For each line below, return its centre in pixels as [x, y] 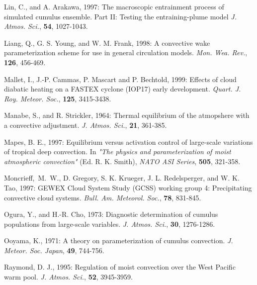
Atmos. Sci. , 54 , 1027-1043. [46, 26]
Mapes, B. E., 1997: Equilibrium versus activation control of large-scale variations [128, 142]
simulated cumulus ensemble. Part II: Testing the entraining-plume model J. [120, 16]
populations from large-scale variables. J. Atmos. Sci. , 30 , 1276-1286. [110, 224]
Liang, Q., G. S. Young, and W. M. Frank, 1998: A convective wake [107, 43]
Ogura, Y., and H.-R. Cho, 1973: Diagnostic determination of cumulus [111, 214]
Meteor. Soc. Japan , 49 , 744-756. [54, 250]
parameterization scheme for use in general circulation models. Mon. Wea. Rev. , [126, 52]
